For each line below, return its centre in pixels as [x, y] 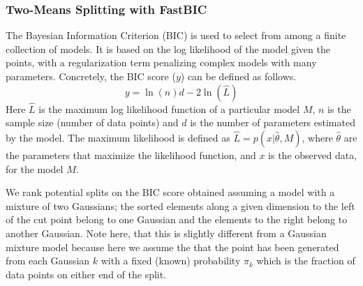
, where [317, 137]
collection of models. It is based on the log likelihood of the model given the [168, 48]
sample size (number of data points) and [92, 122]
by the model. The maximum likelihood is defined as [118, 137]
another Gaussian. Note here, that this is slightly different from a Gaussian [166, 233]
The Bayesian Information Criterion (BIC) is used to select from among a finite [176, 35]
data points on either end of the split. [86, 274]
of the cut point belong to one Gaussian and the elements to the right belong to [177, 219]
